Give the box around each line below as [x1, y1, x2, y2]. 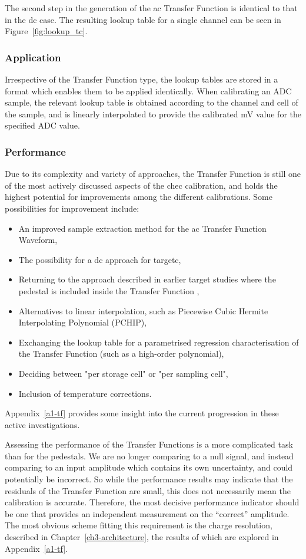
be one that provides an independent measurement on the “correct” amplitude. [5, 507, 290, 519]
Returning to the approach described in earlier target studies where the [18, 273, 276, 285]
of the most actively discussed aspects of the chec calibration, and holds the [5, 179, 278, 191]
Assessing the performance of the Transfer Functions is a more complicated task [5, 438, 293, 451]
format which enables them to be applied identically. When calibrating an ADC [5, 84, 292, 97]
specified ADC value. [5, 119, 80, 131]
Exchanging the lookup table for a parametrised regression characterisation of [18, 336, 299, 348]
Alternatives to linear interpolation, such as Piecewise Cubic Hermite [18, 304, 268, 317]
